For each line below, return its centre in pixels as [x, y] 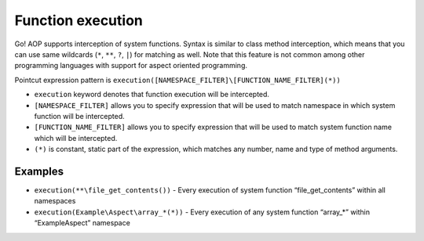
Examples [39, 171]
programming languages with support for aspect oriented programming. [131, 66]
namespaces [55, 201]
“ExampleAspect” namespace [82, 223]
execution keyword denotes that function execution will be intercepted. [152, 95]
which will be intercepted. [76, 138]
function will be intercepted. [79, 116]
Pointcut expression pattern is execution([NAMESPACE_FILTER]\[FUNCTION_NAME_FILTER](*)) [177, 80]
